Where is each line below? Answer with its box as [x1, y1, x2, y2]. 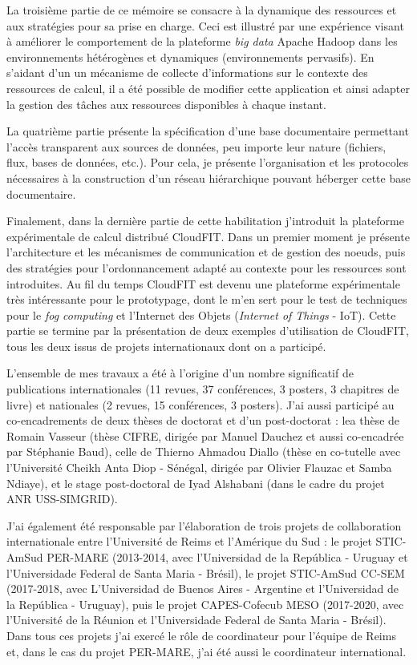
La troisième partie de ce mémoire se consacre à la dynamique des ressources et [6, 2, 397, 18]
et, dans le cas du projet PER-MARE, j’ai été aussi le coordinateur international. [6, 643, 407, 659]
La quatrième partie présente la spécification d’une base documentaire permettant [6, 123, 409, 139]
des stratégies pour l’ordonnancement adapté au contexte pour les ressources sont [6, 259, 407, 276]
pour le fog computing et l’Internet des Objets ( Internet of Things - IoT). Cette [6, 306, 396, 323]
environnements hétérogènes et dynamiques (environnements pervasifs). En [6, 48, 374, 65]
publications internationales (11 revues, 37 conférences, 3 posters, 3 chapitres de [6, 381, 399, 397]
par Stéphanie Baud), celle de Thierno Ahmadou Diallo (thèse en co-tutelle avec [6, 443, 401, 460]
